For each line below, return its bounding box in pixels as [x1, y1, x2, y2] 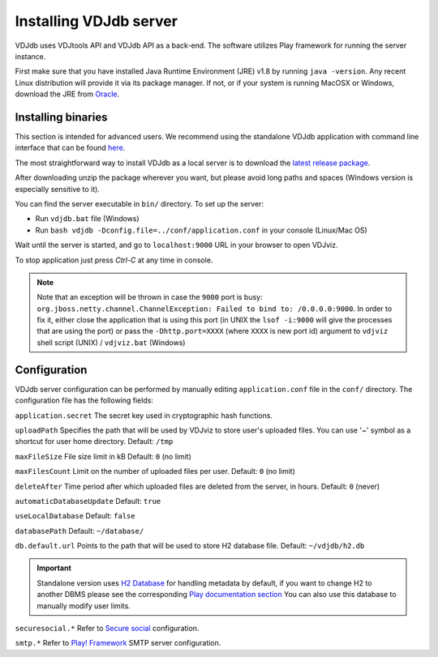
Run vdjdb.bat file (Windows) [35, 214, 140, 224]
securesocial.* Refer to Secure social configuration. [15, 624, 200, 634]
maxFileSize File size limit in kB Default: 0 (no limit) [15, 451, 192, 461]
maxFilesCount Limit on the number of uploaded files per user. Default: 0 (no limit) [15, 467, 296, 476]
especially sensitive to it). [15, 184, 101, 194]
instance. [15, 51, 46, 61]
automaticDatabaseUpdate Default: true [15, 496, 161, 506]
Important [36, 563, 72, 573]
